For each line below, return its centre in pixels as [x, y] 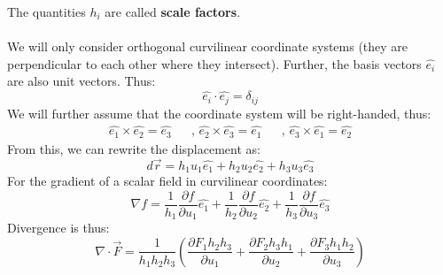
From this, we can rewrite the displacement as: [134, 148]
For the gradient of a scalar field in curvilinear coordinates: [167, 181]
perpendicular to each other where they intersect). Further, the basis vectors [214, 63]
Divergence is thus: [58, 228]
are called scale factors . [173, 11]
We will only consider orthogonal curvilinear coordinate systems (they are [208, 46]
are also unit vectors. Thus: [82, 81]
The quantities [47, 11]
